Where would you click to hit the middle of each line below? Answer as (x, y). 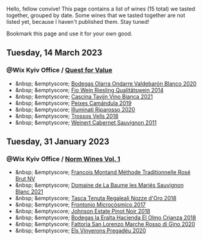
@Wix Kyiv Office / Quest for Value (59, 70)
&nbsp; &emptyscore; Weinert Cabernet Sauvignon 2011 (86, 122)
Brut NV (25, 179)
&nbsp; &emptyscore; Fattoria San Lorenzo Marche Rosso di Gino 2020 (105, 224)
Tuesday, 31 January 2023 (58, 142)
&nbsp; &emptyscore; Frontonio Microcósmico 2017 (80, 205)
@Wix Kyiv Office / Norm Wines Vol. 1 (63, 159)
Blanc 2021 (29, 192)
